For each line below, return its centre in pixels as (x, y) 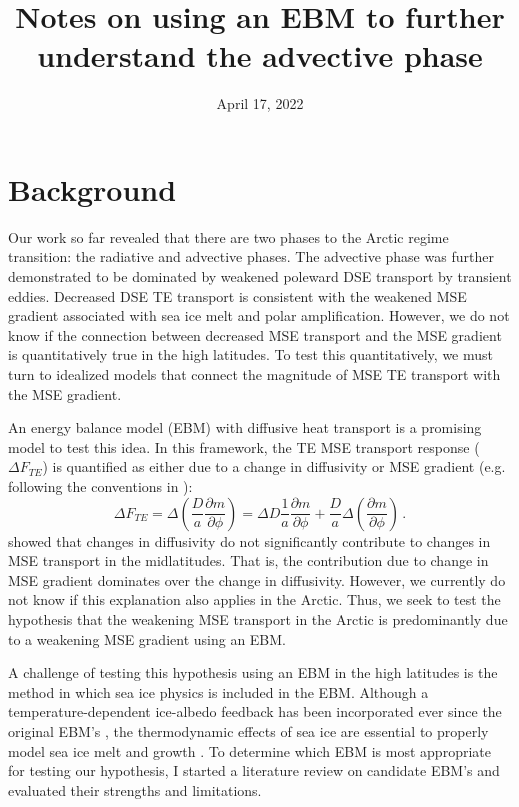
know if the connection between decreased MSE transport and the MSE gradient (255, 334)
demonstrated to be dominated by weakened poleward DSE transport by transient (260, 276)
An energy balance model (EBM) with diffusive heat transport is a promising (245, 427)
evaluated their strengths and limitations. (135, 789)
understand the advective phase (260, 55)
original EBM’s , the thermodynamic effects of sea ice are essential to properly (248, 730)
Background (92, 188)
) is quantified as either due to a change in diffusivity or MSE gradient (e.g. (274, 466)
